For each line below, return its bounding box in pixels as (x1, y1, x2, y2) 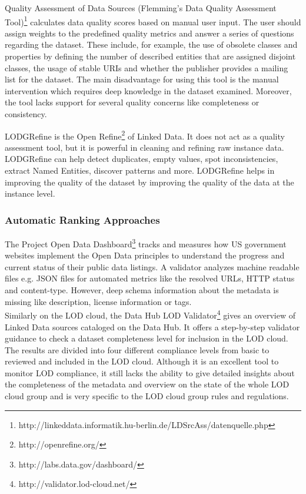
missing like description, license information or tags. (5, 295, 192, 307)
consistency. (5, 108, 47, 120)
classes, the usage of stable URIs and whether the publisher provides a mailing (5, 61, 288, 74)
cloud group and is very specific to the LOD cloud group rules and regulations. (5, 390, 289, 402)
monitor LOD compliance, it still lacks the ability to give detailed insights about (5, 366, 295, 379)
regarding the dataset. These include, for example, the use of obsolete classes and (5, 38, 298, 51)
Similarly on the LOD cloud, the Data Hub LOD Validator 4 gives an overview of (5, 307, 295, 321)
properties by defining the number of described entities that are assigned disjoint (5, 50, 296, 62)
